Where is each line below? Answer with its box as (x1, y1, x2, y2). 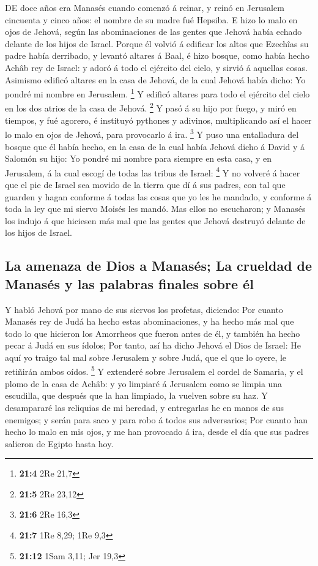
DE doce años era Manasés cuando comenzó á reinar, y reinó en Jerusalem (5, 1, 284, 13)
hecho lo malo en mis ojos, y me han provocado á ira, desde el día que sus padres (5, 425, 309, 438)
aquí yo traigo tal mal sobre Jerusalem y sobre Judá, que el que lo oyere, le (5, 350, 287, 363)
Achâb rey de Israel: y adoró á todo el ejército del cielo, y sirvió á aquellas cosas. (5, 61, 308, 74)
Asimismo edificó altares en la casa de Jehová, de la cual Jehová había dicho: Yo (5, 73, 306, 86)
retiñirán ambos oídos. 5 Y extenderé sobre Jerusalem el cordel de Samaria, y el (5, 363, 303, 378)
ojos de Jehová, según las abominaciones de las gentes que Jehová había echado (5, 25, 302, 38)
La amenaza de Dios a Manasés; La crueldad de (5, 256, 312, 275)
